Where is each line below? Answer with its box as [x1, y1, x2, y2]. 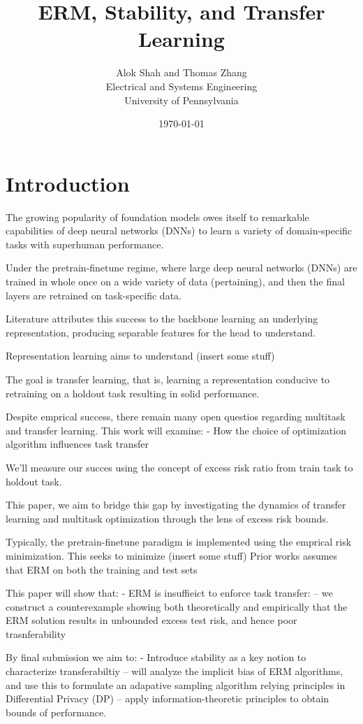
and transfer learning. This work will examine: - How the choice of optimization [6, 423, 346, 437]
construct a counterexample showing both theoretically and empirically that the [6, 599, 348, 613]
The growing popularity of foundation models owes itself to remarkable [6, 209, 309, 224]
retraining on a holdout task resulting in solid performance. [6, 385, 260, 400]
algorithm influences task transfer [6, 436, 149, 451]
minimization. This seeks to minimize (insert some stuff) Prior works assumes [6, 548, 338, 562]
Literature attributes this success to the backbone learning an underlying [6, 311, 318, 326]
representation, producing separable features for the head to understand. [6, 325, 316, 339]
